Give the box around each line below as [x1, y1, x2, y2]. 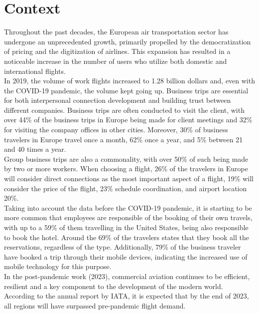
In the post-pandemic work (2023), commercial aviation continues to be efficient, [4, 271, 250, 281]
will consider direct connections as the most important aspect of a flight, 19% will [4, 173, 254, 184]
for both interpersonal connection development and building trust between [4, 95, 231, 105]
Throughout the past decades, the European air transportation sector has [4, 26, 229, 37]
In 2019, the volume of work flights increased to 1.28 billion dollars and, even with [4, 75, 255, 86]
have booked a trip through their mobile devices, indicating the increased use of [4, 251, 248, 262]
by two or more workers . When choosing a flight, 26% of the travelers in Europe [4, 163, 248, 174]
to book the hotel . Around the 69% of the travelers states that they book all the [4, 232, 249, 242]
